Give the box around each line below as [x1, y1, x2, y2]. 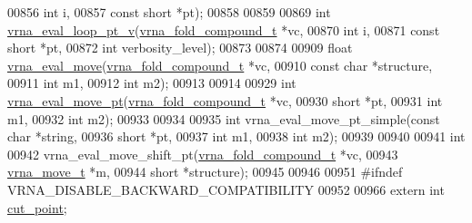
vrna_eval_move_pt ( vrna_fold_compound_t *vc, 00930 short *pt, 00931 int [7, 91, 443, 110]
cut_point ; [7, 198, 67, 217]
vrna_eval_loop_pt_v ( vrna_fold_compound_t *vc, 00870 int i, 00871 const [7, 20, 440, 39]
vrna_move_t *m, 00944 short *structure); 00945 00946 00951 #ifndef [7, 162, 403, 181]
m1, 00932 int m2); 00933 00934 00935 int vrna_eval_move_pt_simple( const [7, 109, 440, 128]
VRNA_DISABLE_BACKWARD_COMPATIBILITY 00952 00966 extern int [7, 179, 445, 199]
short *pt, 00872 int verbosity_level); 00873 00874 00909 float [7, 38, 353, 57]
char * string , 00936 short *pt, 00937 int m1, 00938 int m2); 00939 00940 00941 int [7, 127, 466, 146]
